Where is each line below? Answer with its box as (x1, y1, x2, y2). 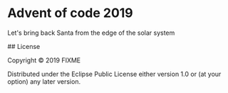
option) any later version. (7, 77, 81, 86)
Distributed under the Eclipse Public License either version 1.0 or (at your (7, 70, 222, 78)
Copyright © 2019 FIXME (7, 55, 81, 65)
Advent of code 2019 (7, 5, 133, 21)
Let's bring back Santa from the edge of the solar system (7, 28, 175, 37)
